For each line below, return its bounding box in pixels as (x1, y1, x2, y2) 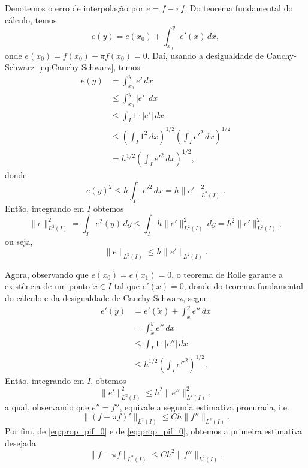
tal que (114, 280, 140, 292)
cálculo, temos (5, 13, 57, 26)
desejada (5, 436, 36, 449)
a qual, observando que (5, 400, 89, 413)
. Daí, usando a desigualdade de (147, 49, 264, 61)
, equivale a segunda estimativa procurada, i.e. (119, 400, 289, 413)
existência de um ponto (5, 280, 90, 292)
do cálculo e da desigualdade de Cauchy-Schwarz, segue (5, 292, 208, 304)
